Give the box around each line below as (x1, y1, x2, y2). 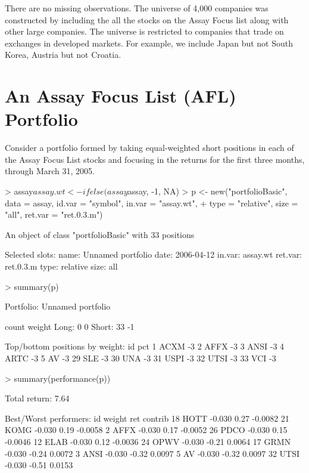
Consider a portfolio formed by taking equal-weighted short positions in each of (5, 141, 294, 154)
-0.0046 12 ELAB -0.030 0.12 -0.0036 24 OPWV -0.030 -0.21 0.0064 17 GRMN (5, 435, 291, 447)
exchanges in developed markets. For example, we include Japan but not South (5, 36, 294, 49)
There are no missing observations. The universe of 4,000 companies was (5, 2, 269, 14)
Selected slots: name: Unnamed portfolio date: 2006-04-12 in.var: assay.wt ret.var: (5, 248, 302, 261)
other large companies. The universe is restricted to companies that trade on (5, 25, 284, 38)
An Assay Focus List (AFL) (5, 84, 236, 108)
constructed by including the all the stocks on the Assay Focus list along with (5, 13, 289, 26)
